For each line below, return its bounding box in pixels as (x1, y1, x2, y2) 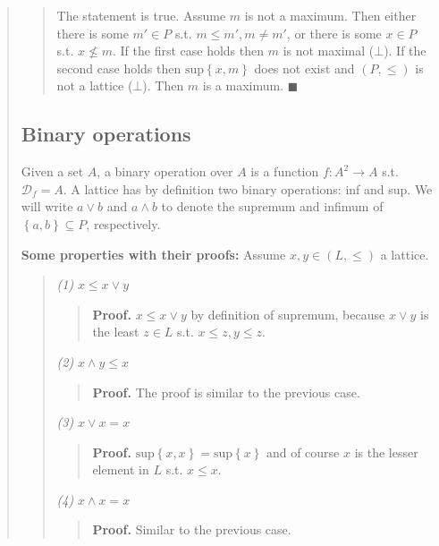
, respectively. (86, 214, 161, 233)
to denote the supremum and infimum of (161, 197, 384, 216)
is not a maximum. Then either (244, 6, 417, 24)
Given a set (21, 162, 84, 181)
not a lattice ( (56, 76, 133, 95)
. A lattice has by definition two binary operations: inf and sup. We (63, 179, 433, 198)
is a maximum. (202, 76, 284, 95)
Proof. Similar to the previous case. (92, 520, 291, 539)
